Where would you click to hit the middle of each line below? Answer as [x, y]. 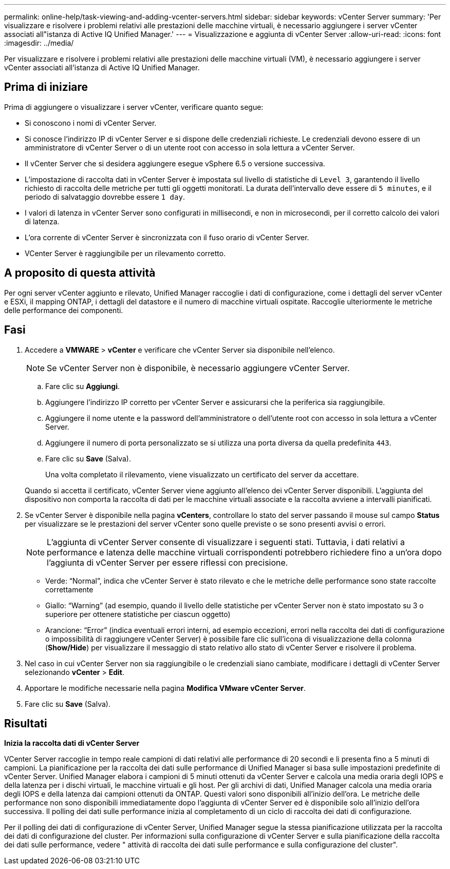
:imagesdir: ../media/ [39, 43]
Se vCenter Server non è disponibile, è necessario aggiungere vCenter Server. [198, 368]
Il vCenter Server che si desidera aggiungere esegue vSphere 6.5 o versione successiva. [175, 163]
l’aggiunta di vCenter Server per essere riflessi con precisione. [167, 562]
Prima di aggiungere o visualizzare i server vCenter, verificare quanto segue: [134, 107]
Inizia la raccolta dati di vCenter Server [72, 743]
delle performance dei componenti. [64, 310]
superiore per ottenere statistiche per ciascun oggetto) [138, 614]
